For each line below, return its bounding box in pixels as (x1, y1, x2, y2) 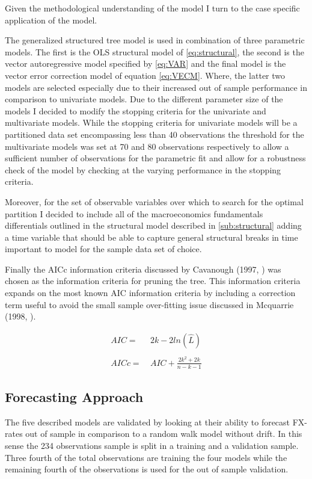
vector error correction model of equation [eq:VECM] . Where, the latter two (5, 69, 286, 81)
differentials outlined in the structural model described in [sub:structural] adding (5, 219, 302, 232)
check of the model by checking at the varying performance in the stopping (5, 163, 281, 176)
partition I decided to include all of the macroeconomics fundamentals (5, 207, 263, 220)
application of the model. (5, 13, 97, 26)
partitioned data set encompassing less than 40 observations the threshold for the (5, 128, 304, 140)
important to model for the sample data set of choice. (5, 243, 202, 255)
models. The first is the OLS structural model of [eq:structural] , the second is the (5, 45, 304, 58)
